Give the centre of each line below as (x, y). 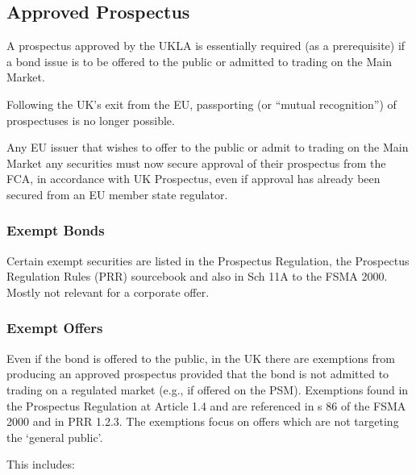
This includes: (41, 464)
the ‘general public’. (55, 437)
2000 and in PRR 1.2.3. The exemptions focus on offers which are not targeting (203, 421)
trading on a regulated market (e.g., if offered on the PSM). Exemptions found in (208, 389)
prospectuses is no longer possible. (91, 120)
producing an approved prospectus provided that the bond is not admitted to (198, 374)
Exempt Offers (55, 328)
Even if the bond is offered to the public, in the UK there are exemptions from (201, 358)
